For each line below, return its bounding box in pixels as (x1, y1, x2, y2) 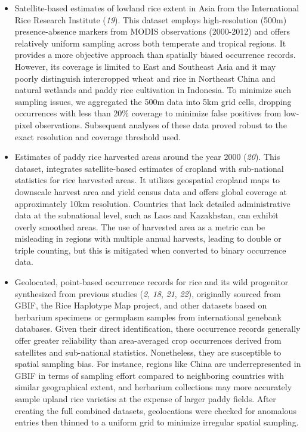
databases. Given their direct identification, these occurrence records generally (14, 322, 301, 335)
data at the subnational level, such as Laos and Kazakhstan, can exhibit (14, 209, 279, 221)
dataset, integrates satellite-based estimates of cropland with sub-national (14, 162, 284, 174)
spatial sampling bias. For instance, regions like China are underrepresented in (14, 357, 301, 370)
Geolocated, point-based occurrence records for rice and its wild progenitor (14, 276, 289, 288)
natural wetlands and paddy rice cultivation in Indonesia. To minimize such (14, 84, 291, 96)
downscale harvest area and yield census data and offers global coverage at (14, 185, 288, 198)
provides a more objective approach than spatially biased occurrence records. (14, 48, 296, 61)
